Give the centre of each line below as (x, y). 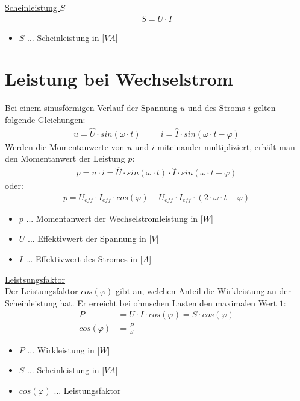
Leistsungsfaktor (35, 279)
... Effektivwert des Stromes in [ (84, 259)
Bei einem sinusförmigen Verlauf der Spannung (91, 108)
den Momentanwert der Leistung (65, 158)
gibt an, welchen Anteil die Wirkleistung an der (203, 291)
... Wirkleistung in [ (64, 349)
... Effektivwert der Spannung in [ (90, 238)
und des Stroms (216, 108)
